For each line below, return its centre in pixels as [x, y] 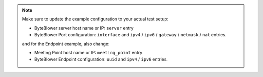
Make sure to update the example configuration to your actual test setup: [95, 19]
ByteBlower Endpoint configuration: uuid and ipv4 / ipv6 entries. [101, 59]
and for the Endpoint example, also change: [66, 44]
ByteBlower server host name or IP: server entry [84, 28]
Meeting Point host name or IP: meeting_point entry [88, 52]
